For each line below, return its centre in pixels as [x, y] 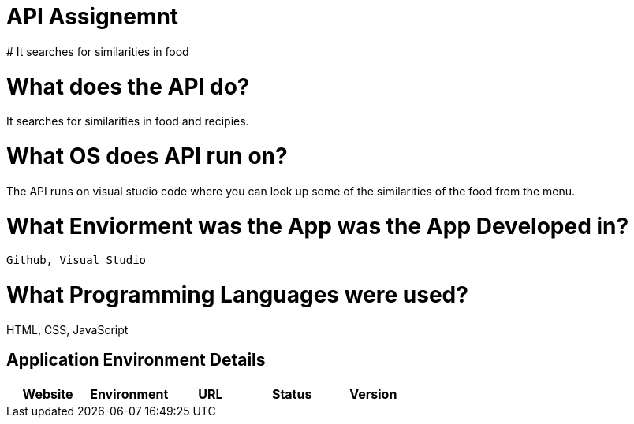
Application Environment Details [136, 360]
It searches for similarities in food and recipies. [128, 121]
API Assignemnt [93, 17]
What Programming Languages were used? [237, 295]
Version [373, 394]
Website [48, 394]
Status [292, 394]
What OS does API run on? [147, 156]
